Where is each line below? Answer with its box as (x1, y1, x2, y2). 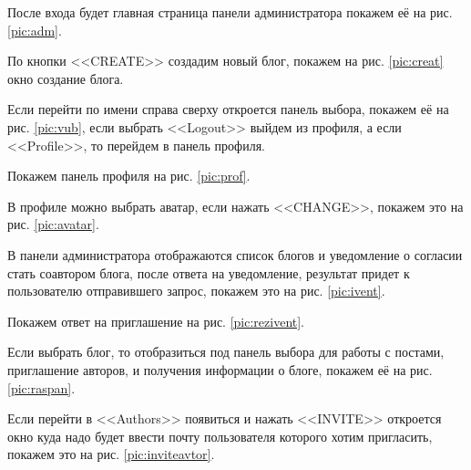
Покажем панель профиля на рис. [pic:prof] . (7, 166, 251, 185)
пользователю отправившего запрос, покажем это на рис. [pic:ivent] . (7, 281, 385, 300)
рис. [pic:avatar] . (7, 214, 99, 234)
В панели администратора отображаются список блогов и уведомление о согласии (7, 245, 463, 264)
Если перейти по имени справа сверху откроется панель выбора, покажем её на (7, 99, 449, 119)
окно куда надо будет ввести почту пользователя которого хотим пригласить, (7, 426, 433, 445)
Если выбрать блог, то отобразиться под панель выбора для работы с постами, (7, 342, 445, 361)
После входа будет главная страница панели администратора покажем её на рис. (7, 3, 453, 21)
